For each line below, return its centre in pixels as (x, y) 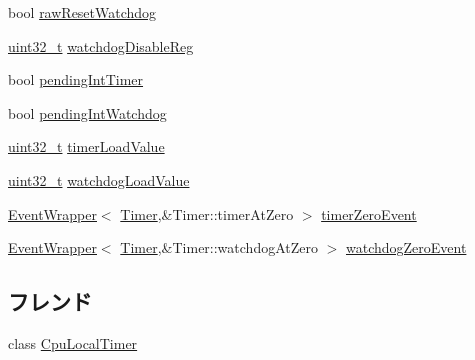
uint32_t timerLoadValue (86, 146)
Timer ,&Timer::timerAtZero (207, 213)
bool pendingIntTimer (76, 79)
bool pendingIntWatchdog (87, 112)
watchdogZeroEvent (406, 247)
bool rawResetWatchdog (82, 12)
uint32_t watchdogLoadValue (99, 179)
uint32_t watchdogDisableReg (101, 45)
